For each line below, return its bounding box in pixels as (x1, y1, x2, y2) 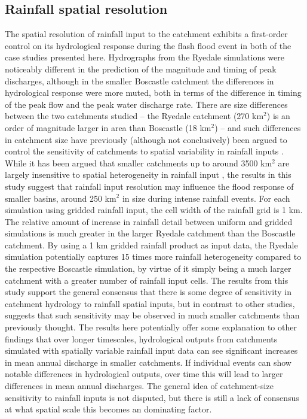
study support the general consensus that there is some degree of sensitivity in (5, 286, 291, 298)
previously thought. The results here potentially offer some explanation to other (5, 321, 297, 333)
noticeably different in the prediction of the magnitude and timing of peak (5, 62, 277, 75)
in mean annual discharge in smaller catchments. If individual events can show (5, 356, 291, 368)
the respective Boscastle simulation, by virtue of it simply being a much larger (5, 262, 291, 275)
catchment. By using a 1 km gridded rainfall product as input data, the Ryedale (5, 238, 298, 251)
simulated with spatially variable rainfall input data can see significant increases (5, 344, 298, 357)
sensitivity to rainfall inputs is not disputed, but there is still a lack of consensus (5, 391, 299, 403)
